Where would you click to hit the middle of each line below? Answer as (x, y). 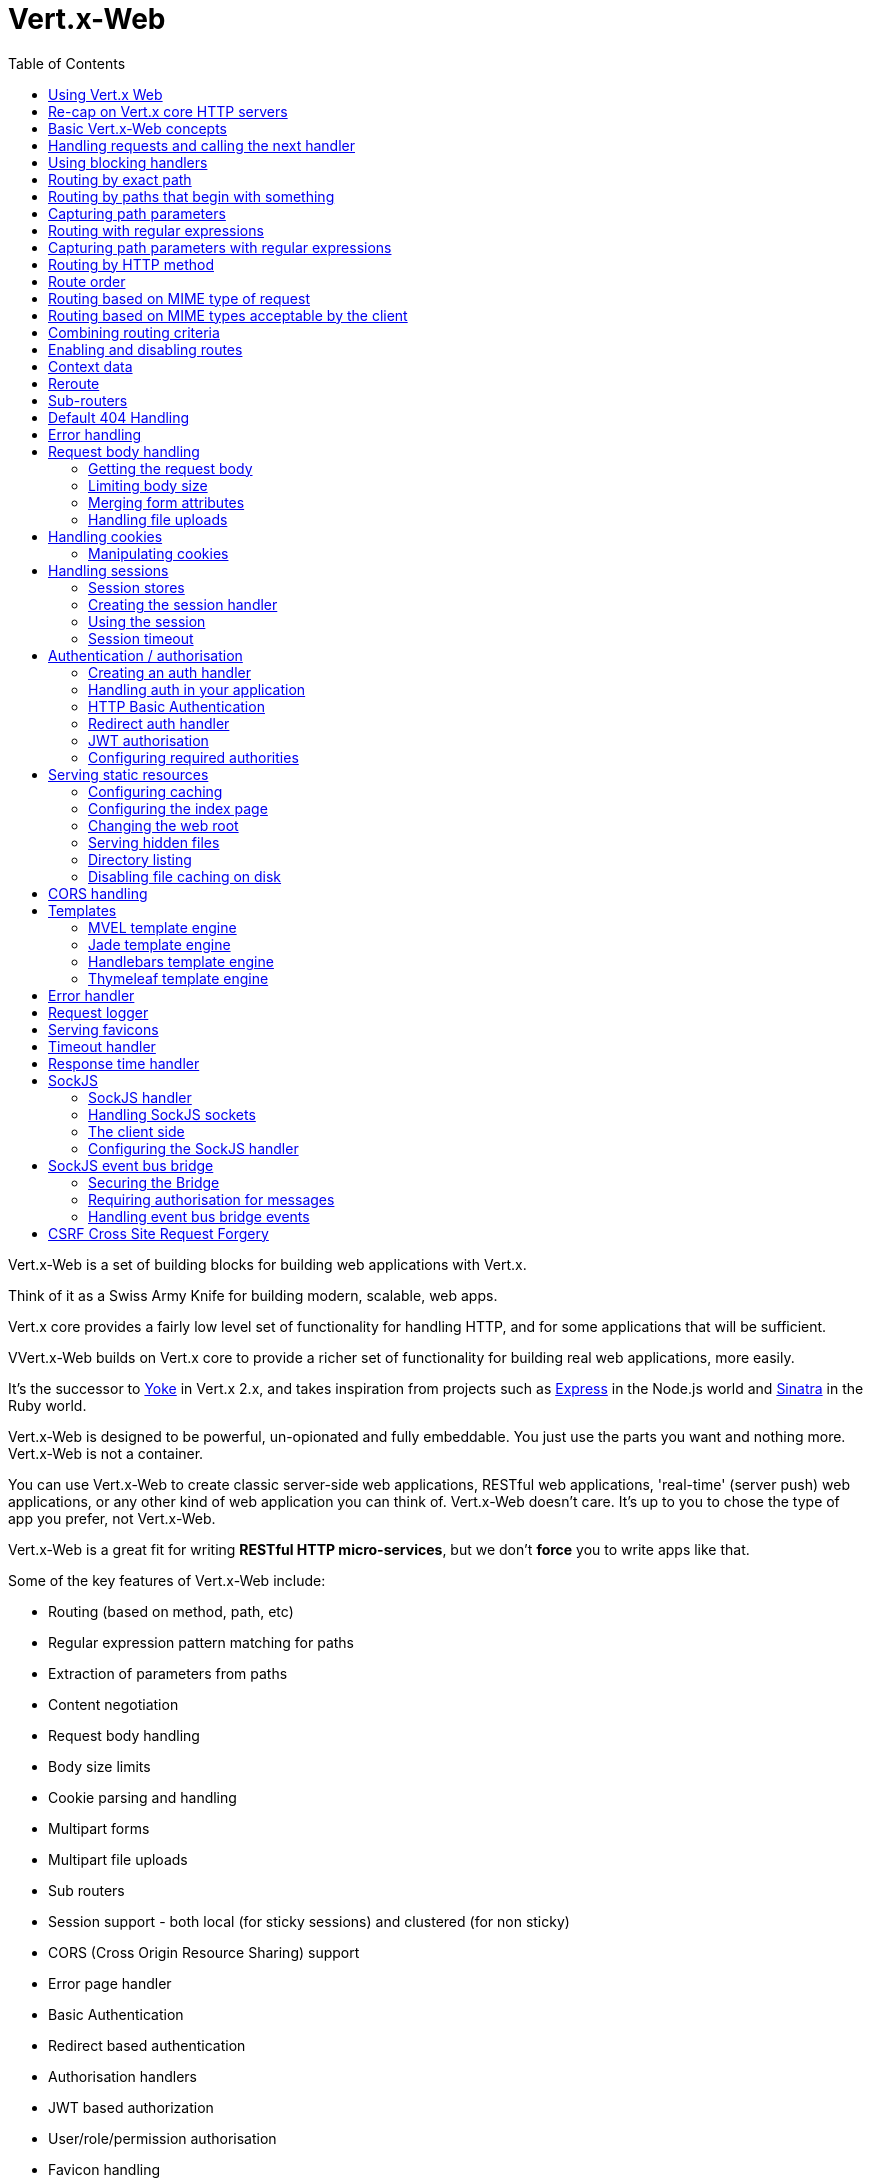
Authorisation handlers (123, 2076)
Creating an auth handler (170, 672)
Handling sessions (108, 570)
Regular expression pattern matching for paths (201, 1642)
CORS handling (98, 893)
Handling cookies (105, 536)
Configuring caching (155, 791)
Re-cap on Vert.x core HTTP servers (168, 111)
